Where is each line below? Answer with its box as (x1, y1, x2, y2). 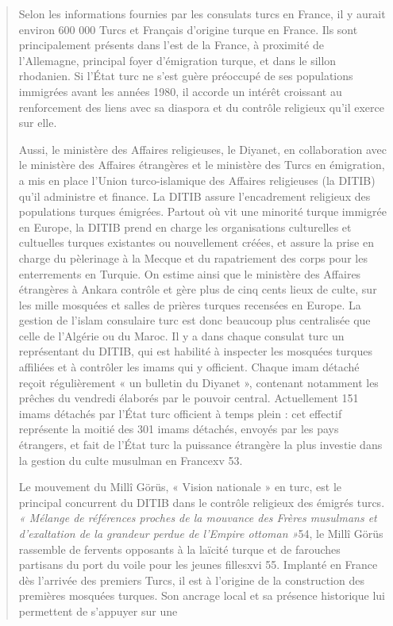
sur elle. (18, 114, 57, 131)
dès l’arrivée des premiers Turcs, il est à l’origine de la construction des (18, 571, 364, 588)
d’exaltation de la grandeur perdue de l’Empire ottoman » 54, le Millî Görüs (18, 525, 383, 541)
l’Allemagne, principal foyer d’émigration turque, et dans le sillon (18, 52, 337, 68)
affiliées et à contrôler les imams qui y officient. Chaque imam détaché (18, 359, 360, 375)
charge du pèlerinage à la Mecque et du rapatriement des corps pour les (18, 249, 368, 266)
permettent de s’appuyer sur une (18, 602, 178, 619)
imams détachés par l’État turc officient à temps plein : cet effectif (18, 405, 342, 421)
